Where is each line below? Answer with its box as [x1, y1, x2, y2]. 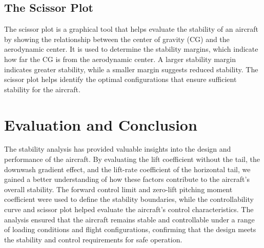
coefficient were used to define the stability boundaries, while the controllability [4, 194, 254, 204]
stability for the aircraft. [4, 84, 80, 94]
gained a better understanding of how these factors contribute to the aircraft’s [4, 174, 250, 184]
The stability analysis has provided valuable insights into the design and [4, 143, 231, 154]
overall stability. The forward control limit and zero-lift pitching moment [4, 183, 233, 194]
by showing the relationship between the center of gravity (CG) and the [4, 33, 230, 44]
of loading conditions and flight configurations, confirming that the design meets [4, 224, 256, 235]
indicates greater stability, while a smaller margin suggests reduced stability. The [4, 64, 258, 74]
